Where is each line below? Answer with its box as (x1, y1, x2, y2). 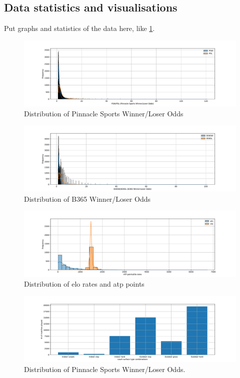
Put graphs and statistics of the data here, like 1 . (4, 23, 155, 33)
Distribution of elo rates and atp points (24, 279, 144, 289)
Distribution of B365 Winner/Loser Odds (24, 193, 150, 204)
